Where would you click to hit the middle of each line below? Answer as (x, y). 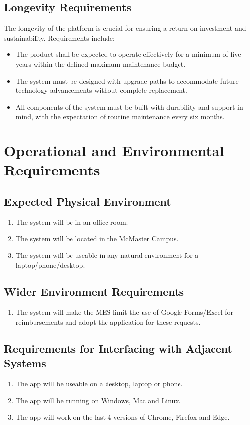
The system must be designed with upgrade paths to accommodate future (127, 80)
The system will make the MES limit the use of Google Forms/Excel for (125, 312)
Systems (25, 363)
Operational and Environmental (114, 150)
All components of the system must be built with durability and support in (129, 106)
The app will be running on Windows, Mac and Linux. (98, 400)
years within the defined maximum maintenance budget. (101, 64)
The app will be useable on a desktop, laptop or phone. (99, 384)
